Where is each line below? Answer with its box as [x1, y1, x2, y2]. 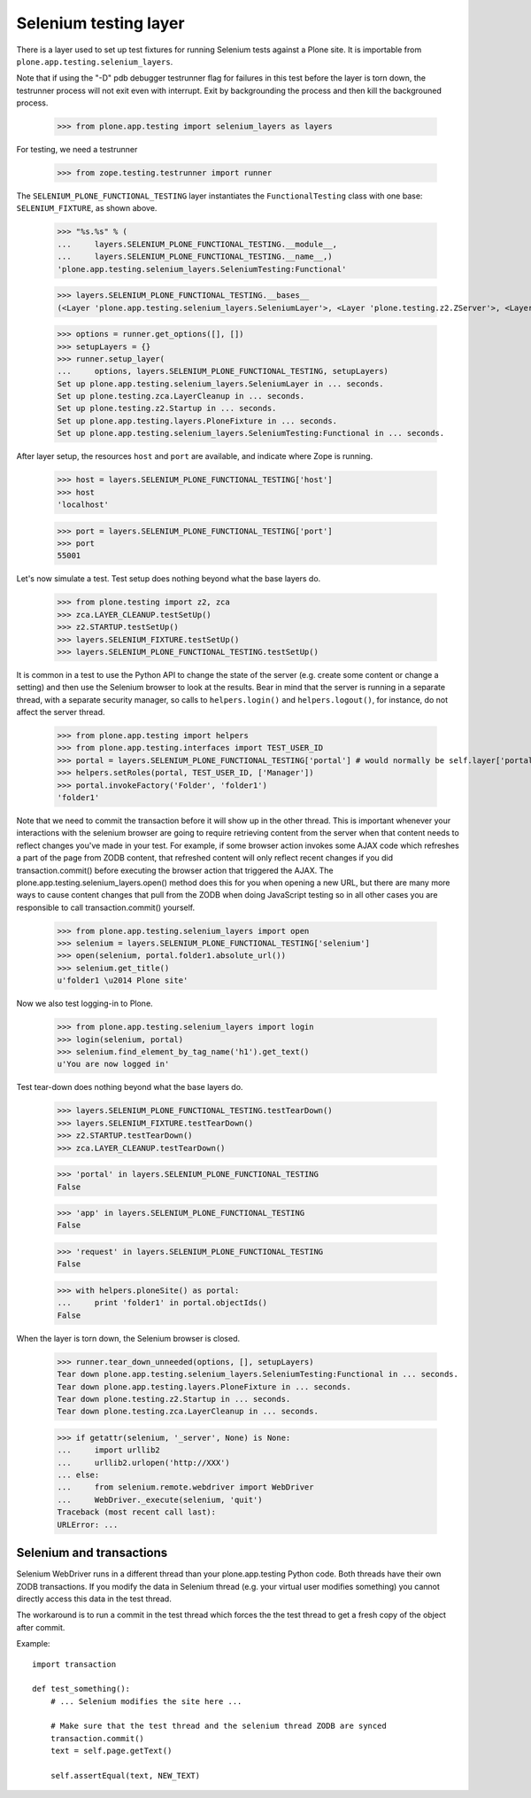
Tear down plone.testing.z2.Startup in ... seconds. [57, 1394, 291, 1404]
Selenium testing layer [16, 13, 185, 33]
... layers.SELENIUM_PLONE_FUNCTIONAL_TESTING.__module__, [57, 239, 338, 249]
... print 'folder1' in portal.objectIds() [57, 1298, 267, 1308]
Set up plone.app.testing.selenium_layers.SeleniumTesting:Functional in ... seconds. [57, 428, 445, 439]
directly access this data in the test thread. [16, 1593, 172, 1604]
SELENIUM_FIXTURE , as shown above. [16, 203, 158, 214]
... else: [57, 1470, 100, 1480]
